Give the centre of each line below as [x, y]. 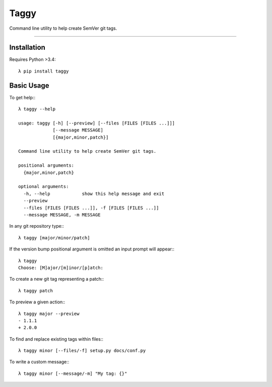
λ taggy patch [36, 291]
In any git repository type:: [37, 226]
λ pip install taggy [44, 71]
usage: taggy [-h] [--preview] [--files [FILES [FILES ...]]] [97, 123]
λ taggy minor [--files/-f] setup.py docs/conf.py [82, 351]
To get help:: [22, 97]
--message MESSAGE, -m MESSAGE [62, 215]
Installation [27, 48]
